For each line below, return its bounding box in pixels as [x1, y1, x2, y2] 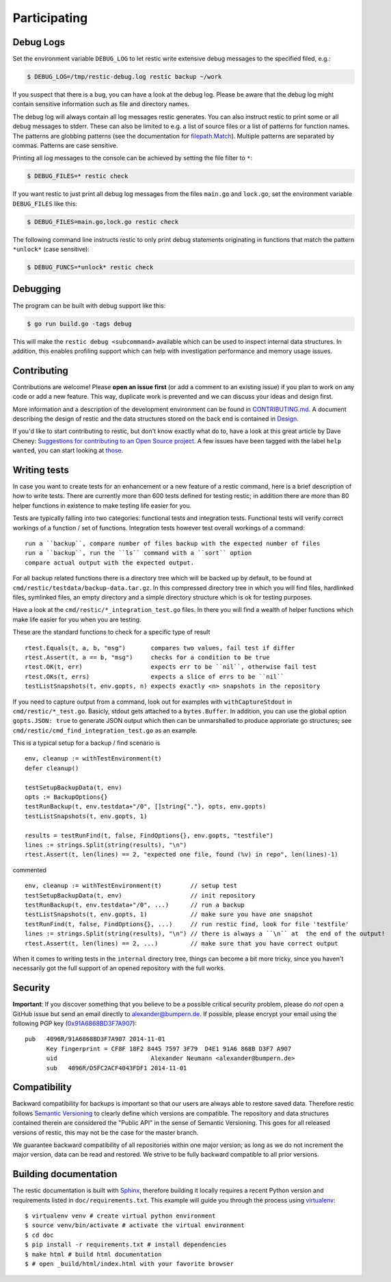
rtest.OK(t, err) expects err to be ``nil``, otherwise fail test [25, 663, 317, 671]
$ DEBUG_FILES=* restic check [27, 172, 129, 180]
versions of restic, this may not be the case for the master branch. [12, 1128, 199, 1137]
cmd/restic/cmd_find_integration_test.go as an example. [12, 726, 198, 735]
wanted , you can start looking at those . [12, 446, 124, 455]
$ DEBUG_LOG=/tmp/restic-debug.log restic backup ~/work [27, 73, 222, 81]
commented [12, 865, 47, 874]
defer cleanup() [25, 764, 79, 772]
